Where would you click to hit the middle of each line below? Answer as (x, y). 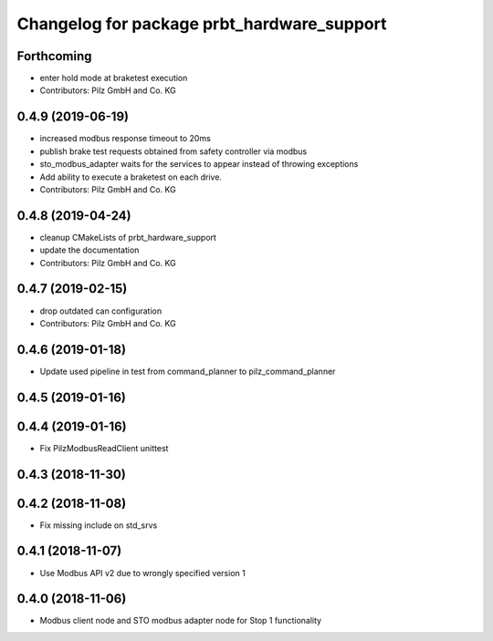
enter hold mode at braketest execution (114, 78)
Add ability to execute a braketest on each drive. (131, 177)
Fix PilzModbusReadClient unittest (104, 448)
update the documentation (89, 250)
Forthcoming (54, 56)
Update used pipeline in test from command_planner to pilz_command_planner (188, 371)
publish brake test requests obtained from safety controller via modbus (173, 151)
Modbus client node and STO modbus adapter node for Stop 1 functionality (181, 621)
